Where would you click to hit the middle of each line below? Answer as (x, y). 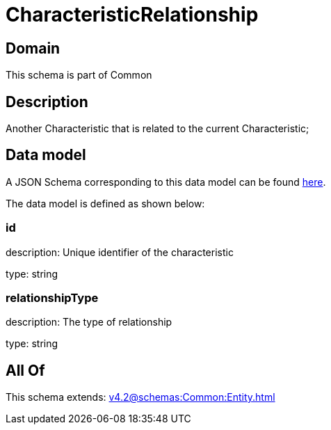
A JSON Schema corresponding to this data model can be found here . (166, 182)
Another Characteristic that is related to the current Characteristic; (158, 129)
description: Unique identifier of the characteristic (120, 252)
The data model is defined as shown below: (105, 203)
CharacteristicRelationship (132, 15)
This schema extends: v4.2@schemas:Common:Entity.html (140, 397)
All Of (25, 370)
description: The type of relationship (89, 322)
